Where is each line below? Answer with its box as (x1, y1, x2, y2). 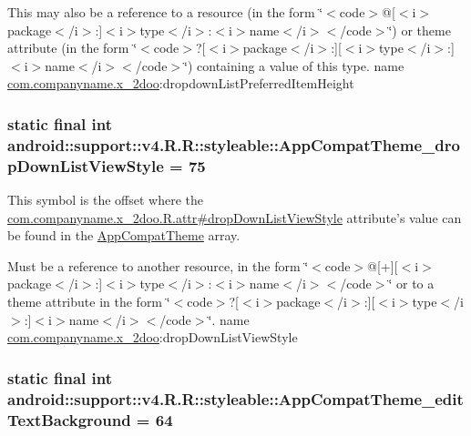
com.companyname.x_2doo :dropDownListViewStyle (7, 328, 298, 347)
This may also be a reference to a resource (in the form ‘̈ (7, 3, 323, 21)
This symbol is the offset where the (7, 190, 203, 209)
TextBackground (7, 408, 131, 431)
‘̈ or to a (388, 274, 435, 293)
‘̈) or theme (388, 20, 451, 39)
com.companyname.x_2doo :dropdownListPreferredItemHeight (7, 74, 354, 93)
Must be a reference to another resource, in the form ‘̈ (7, 256, 309, 275)
